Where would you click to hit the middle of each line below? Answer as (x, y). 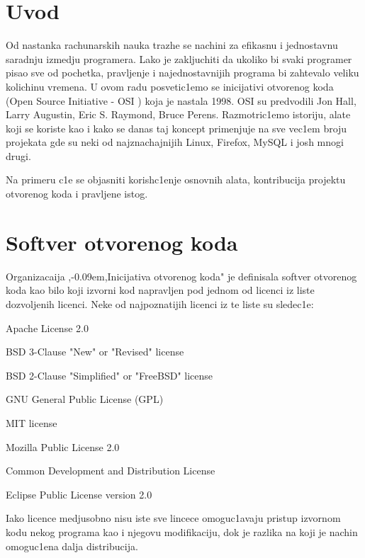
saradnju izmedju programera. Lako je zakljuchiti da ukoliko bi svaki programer (179, 58)
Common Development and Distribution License (111, 471)
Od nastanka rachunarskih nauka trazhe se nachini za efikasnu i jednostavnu (172, 45)
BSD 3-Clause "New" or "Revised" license (95, 352)
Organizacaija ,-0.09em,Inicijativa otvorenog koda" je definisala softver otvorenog (181, 276)
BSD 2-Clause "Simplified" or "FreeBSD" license (109, 375)
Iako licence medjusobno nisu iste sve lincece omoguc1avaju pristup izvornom (173, 518)
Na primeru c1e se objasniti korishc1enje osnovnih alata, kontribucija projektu (176, 180)
